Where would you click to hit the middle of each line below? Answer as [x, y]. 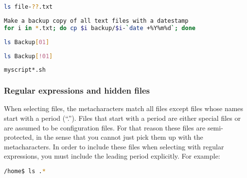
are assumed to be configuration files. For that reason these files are [105, 127]
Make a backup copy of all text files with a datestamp [96, 21]
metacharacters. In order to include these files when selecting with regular [114, 146]
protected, [19, 137]
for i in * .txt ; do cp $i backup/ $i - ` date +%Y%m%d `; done [100, 28]
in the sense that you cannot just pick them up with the [120, 137]
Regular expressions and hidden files [77, 90]
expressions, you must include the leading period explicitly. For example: [112, 156]
